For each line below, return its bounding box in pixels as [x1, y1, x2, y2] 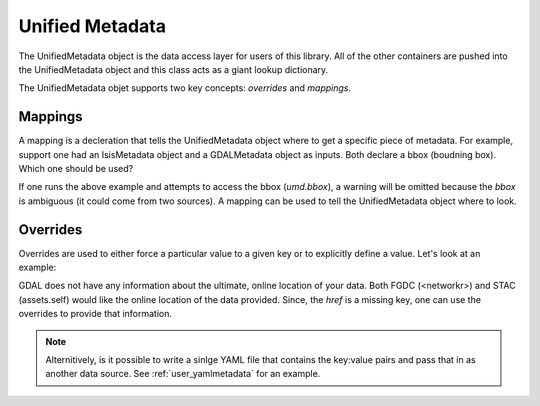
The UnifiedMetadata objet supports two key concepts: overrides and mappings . [18, 82, 352, 94]
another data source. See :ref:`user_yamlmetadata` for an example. [45, 368, 321, 380]
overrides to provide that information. [18, 308, 173, 320]
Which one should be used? [18, 163, 134, 175]
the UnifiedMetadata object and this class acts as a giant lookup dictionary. [18, 63, 329, 75]
